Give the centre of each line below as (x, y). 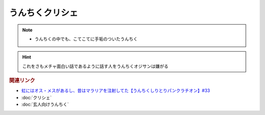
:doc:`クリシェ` (37, 97)
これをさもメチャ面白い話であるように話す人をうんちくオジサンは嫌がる (95, 66)
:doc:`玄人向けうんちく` (45, 104)
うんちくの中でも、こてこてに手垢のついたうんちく (86, 39)
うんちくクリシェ (44, 13)
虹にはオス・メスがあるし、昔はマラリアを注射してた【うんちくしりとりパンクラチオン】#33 (116, 90)
